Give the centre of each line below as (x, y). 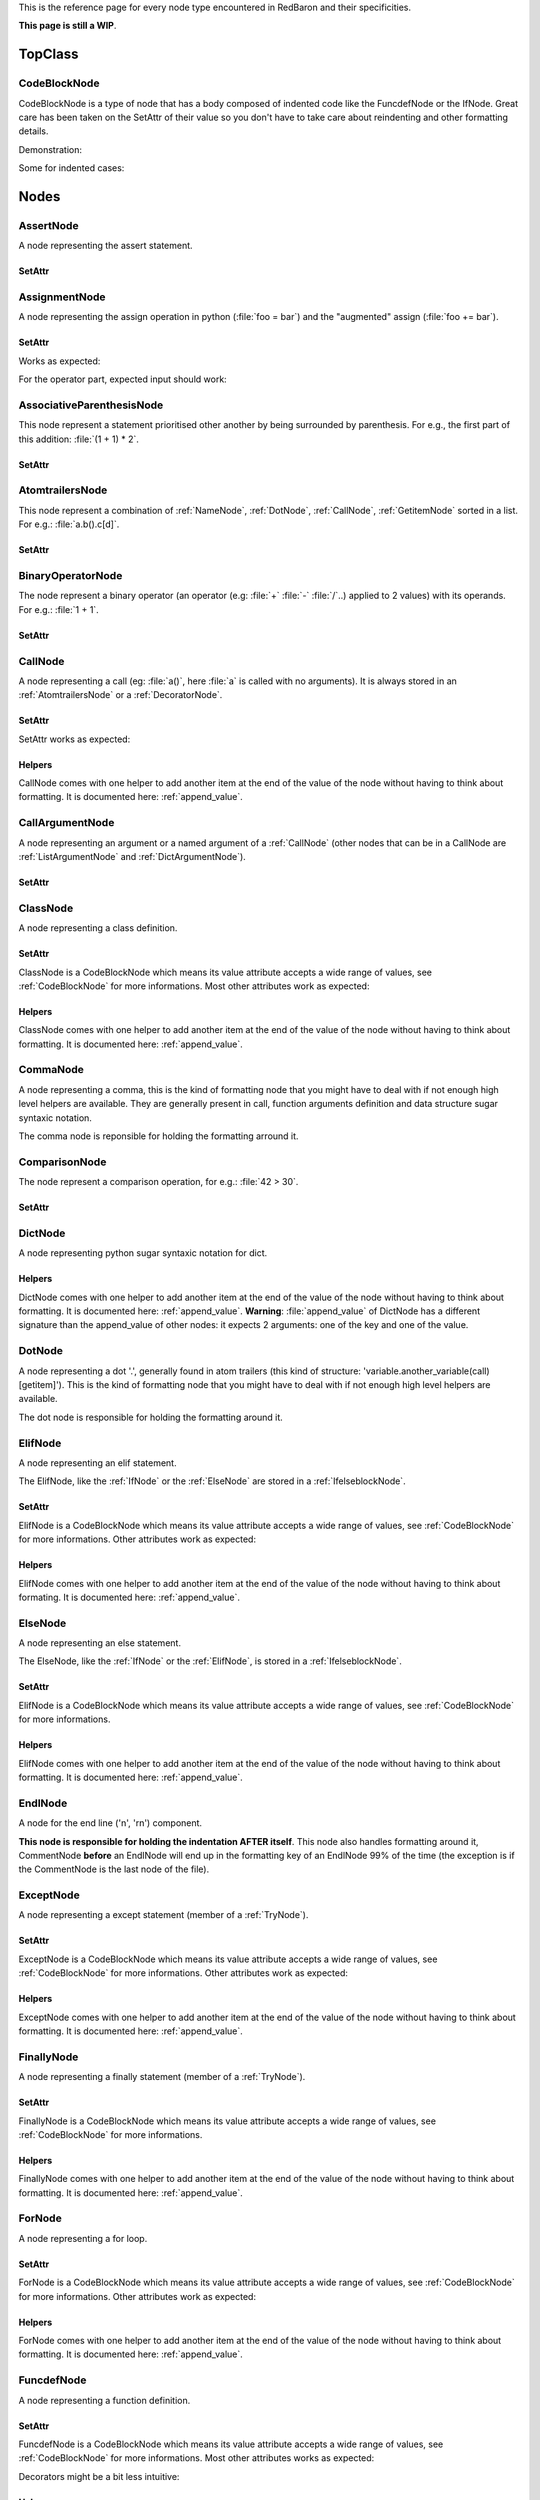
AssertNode (48, 225)
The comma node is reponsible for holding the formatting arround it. (158, 1136)
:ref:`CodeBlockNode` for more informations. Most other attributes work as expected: (194, 986)
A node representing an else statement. (100, 1643)
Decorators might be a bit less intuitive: (99, 2476)
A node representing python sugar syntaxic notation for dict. (143, 1253)
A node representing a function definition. (104, 2400)
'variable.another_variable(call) (426, 1371)
